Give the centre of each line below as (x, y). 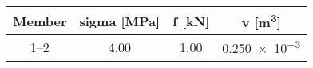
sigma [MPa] (120, 21)
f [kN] (191, 21)
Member (40, 21)
